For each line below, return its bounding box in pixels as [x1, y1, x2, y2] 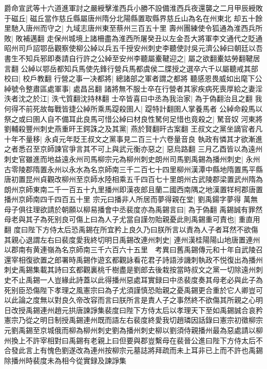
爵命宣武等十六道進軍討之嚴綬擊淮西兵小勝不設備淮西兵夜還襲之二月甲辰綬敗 [4, 3, 263, 13]
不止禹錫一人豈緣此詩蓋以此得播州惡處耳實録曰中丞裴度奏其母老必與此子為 [11, 274, 263, 285]
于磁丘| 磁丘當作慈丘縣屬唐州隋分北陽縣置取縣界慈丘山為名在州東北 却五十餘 [4, 12, 263, 23]
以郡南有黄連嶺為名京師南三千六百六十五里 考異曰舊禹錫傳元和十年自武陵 [4, 244, 256, 255]
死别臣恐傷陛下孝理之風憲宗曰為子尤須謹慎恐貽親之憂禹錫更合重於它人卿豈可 [4, 284, 263, 295]
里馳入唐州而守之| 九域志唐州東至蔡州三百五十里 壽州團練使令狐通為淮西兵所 [4, 23, 263, 33]
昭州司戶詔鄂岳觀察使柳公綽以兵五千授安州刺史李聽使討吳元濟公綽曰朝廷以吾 [4, 43, 263, 53]
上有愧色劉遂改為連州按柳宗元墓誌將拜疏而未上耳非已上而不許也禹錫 [32, 345, 263, 356]
